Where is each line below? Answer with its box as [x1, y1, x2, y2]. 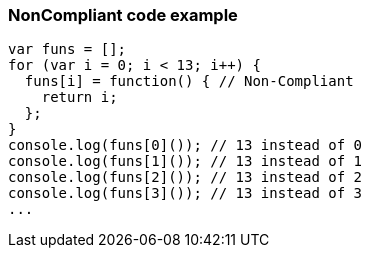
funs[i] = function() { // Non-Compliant [24, 73, 354, 90]
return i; [41, 89, 118, 106]
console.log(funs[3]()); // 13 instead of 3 [8, 185, 363, 202]
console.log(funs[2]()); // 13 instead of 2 [8, 169, 363, 186]
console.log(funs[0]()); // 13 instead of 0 [8, 137, 363, 154]
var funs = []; [8, 41, 127, 58]
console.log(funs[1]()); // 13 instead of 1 [8, 153, 363, 170]
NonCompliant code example [8, 5, 238, 25]
